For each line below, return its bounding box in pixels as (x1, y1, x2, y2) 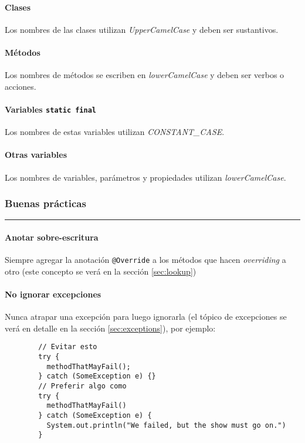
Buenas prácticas (5, 196, 86, 211)
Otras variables (5, 148, 67, 161)
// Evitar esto (38, 343, 97, 351)
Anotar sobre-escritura (5, 231, 99, 244)
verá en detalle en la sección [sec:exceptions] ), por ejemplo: (5, 322, 216, 334)
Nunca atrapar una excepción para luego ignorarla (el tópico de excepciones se (5, 310, 287, 323)
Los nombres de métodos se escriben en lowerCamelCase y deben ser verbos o (5, 69, 284, 81)
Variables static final (5, 103, 96, 115)
